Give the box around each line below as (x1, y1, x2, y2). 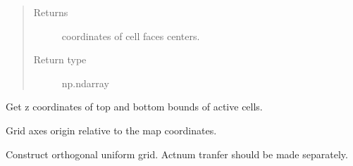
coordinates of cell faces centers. (61, 28, 200, 43)
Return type (33, 52, 87, 67)
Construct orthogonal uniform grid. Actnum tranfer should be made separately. (6, 146, 348, 161)
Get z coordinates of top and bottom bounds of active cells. (6, 99, 263, 114)
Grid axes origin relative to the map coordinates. (6, 122, 217, 137)
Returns (33, 5, 68, 19)
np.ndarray (61, 75, 109, 90)
